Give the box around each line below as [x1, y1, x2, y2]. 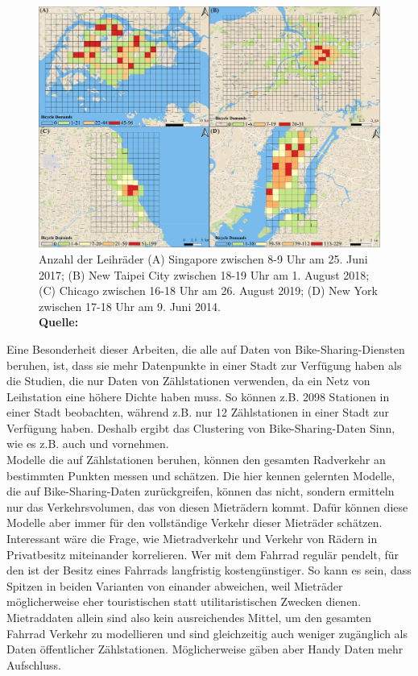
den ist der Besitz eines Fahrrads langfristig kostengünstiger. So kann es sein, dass [6, 562, 412, 579]
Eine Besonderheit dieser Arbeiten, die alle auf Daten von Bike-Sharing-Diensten [6, 340, 405, 357]
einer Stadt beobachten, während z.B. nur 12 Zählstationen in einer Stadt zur [6, 404, 389, 421]
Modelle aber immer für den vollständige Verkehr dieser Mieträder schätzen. [6, 514, 383, 531]
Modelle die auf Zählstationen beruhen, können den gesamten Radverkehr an [6, 451, 386, 468]
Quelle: [39, 313, 79, 330]
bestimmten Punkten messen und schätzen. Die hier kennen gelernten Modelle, [6, 467, 395, 483]
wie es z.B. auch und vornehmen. [6, 435, 169, 452]
